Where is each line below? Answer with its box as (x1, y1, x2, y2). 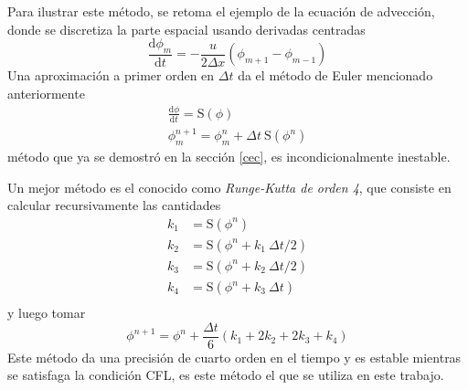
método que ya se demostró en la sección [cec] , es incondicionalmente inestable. (7, 147, 451, 166)
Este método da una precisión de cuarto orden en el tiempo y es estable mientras (7, 347, 462, 366)
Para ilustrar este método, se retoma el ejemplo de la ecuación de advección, (7, 2, 435, 20)
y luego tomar (7, 303, 86, 322)
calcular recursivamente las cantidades (7, 195, 221, 215)
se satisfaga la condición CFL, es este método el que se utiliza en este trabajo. (7, 365, 444, 385)
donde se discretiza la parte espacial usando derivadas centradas (7, 19, 366, 38)
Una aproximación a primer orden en (7, 66, 215, 85)
